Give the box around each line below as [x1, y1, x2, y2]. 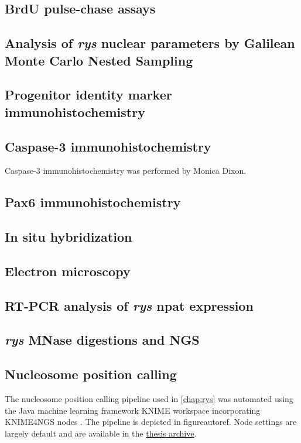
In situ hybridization [5, 228, 132, 246]
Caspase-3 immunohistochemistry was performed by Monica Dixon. [5, 164, 247, 177]
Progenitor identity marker [5, 85, 172, 104]
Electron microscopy [5, 262, 131, 280]
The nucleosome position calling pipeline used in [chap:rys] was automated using [5, 393, 293, 405]
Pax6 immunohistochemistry [5, 193, 181, 211]
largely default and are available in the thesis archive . [5, 427, 197, 439]
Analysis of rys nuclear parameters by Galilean [5, 34, 295, 52]
